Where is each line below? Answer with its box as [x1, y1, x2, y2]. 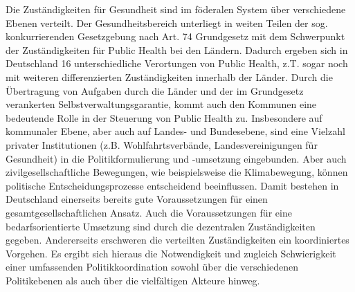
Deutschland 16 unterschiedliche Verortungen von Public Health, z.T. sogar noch [6, 56, 348, 71]
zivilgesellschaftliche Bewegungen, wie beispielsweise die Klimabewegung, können [6, 165, 348, 179]
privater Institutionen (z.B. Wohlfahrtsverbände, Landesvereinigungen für [6, 137, 318, 152]
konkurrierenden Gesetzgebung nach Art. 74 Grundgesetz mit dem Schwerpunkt [6, 29, 345, 44]
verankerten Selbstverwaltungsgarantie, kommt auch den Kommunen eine [6, 97, 317, 111]
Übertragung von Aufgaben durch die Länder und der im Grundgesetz [6, 83, 304, 98]
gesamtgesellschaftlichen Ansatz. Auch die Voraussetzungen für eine [6, 205, 292, 219]
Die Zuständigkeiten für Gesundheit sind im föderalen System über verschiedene [6, 2, 346, 16]
